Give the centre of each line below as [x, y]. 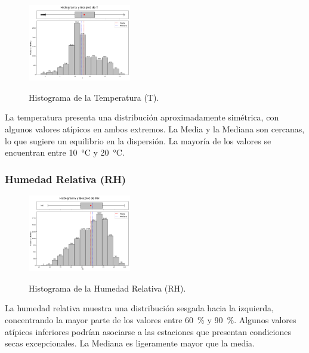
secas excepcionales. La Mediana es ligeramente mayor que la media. [130, 343]
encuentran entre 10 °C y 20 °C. [65, 152]
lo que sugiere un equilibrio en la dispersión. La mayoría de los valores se [138, 140]
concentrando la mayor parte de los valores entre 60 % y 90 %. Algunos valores [151, 319]
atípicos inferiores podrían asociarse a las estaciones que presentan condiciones [148, 331]
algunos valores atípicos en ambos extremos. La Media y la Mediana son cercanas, [155, 128]
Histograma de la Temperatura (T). [94, 97]
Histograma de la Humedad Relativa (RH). [107, 288]
